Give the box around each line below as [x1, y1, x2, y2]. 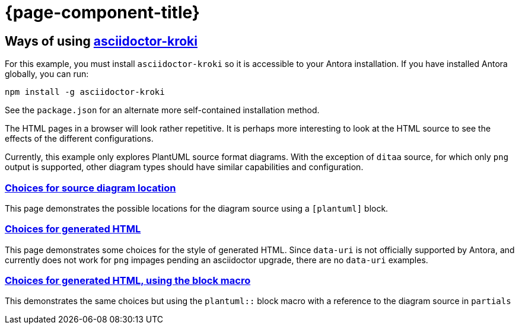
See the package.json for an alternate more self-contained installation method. [5, 105, 320, 116]
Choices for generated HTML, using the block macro [5, 274, 251, 287]
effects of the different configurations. [5, 133, 154, 144]
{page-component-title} [5, 2, 200, 23]
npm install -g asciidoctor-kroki [5, 87, 165, 97]
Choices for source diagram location [5, 181, 176, 194]
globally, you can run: [5, 69, 89, 79]
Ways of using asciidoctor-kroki [5, 33, 198, 49]
